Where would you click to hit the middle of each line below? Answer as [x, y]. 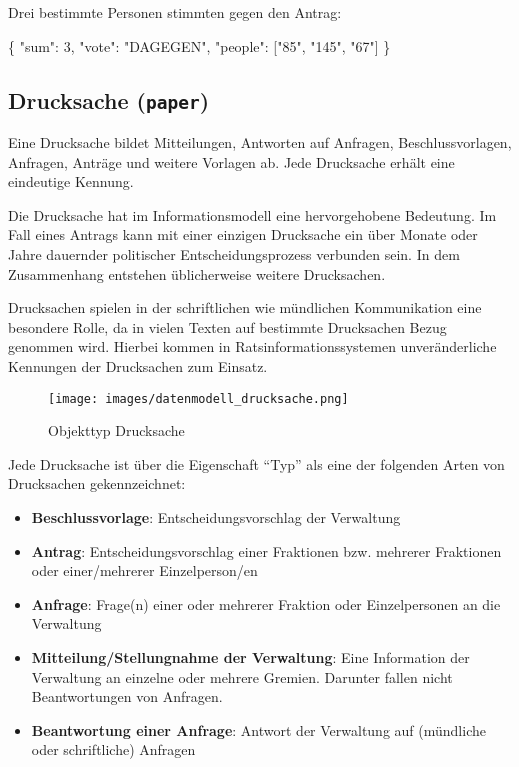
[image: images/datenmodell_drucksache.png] [198, 398]
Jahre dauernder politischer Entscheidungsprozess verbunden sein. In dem [234, 253]
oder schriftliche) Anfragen [113, 749]
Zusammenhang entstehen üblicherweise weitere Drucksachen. [197, 273]
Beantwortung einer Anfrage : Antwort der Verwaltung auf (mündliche [258, 729]
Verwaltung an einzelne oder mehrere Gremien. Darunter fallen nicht [242, 676]
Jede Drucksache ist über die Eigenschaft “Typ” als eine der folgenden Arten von [256, 463]
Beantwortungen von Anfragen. [127, 696]
